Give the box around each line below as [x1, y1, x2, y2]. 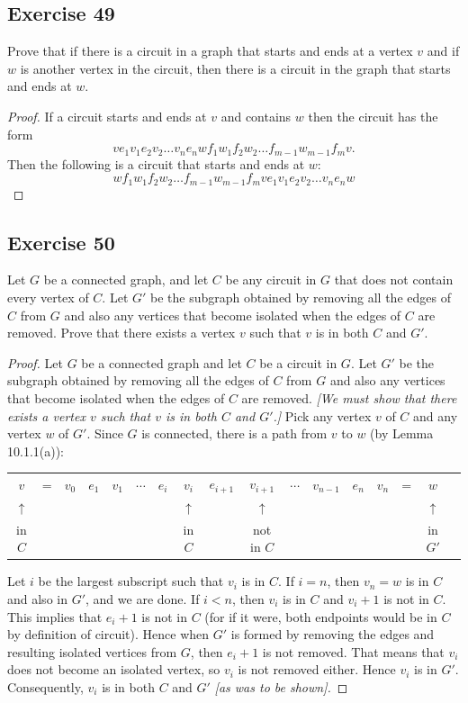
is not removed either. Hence [238, 660, 396, 679]
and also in [7, 589, 67, 608]
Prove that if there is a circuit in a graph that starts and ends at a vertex [7, 41, 413, 60]
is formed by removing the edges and [230, 625, 435, 644]
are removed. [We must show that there [241, 389, 457, 408]
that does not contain [334, 270, 454, 289]
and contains [220, 106, 292, 125]
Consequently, [7, 677, 84, 696]
